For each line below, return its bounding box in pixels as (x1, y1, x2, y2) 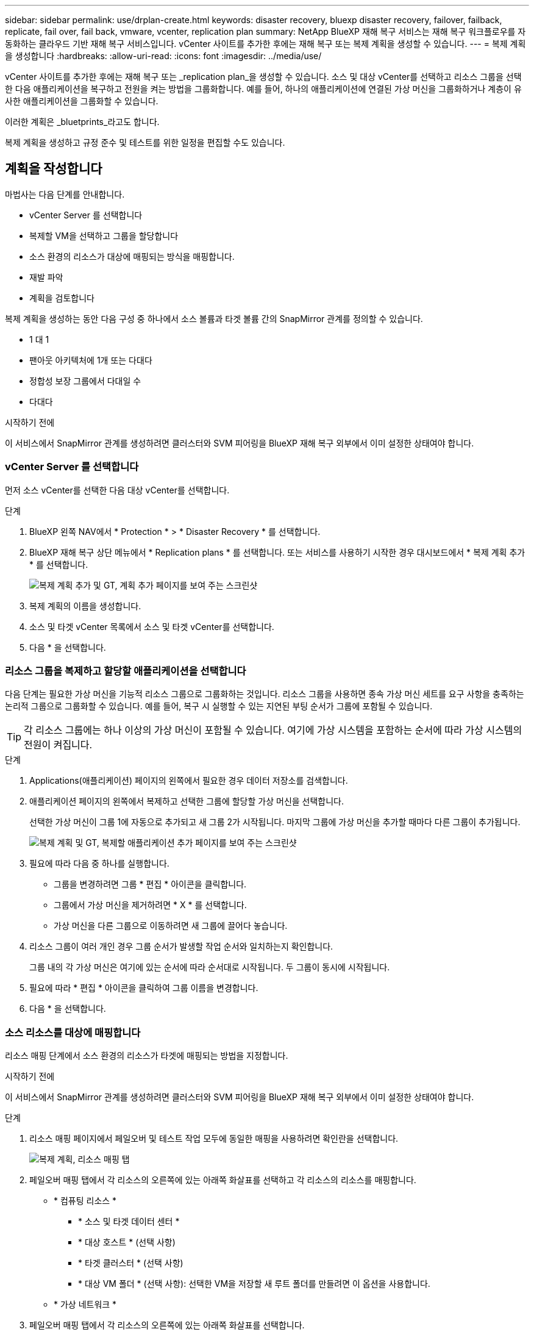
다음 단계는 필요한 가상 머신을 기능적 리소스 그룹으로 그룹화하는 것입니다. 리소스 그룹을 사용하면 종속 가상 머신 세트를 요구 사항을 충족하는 (5, 689, 524, 700)
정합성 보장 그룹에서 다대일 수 (29, 375, 141, 386)
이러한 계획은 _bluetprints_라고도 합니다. (5, 116, 160, 127)
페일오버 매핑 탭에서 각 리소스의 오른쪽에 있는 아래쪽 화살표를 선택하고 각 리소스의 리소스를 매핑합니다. (29, 1175, 416, 1186)
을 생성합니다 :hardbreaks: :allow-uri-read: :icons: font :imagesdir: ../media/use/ (5, 51, 322, 61)
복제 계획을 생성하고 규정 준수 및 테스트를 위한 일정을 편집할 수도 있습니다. (5, 137, 285, 148)
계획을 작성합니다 (5, 161, 102, 177)
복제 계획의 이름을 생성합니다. (29, 600, 141, 611)
